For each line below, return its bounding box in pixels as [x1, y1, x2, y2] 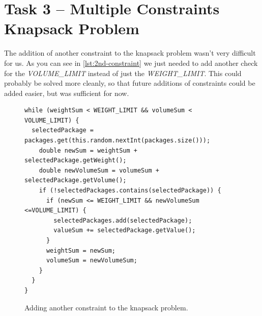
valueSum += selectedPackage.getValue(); [53, 227, 196, 234]
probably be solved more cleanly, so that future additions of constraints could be [4, 78, 255, 88]
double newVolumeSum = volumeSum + [39, 166, 159, 174]
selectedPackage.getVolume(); [24, 177, 127, 184]
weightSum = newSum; [46, 247, 115, 254]
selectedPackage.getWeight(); [24, 157, 127, 164]
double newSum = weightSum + [39, 147, 137, 154]
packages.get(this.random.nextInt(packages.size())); [24, 137, 211, 144]
